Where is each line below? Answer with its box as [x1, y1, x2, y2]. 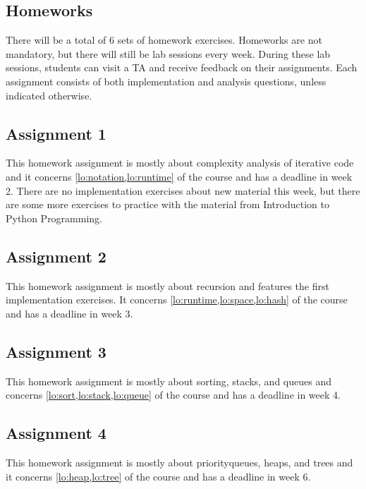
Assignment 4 [6, 422, 106, 444]
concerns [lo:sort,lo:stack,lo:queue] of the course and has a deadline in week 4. [6, 387, 341, 402]
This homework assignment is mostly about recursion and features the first [6, 278, 329, 293]
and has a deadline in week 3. [6, 306, 133, 320]
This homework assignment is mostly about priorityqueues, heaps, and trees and [6, 454, 353, 469]
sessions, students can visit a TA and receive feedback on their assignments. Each [6, 60, 358, 75]
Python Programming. [6, 210, 103, 225]
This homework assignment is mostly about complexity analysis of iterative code [6, 155, 354, 170]
